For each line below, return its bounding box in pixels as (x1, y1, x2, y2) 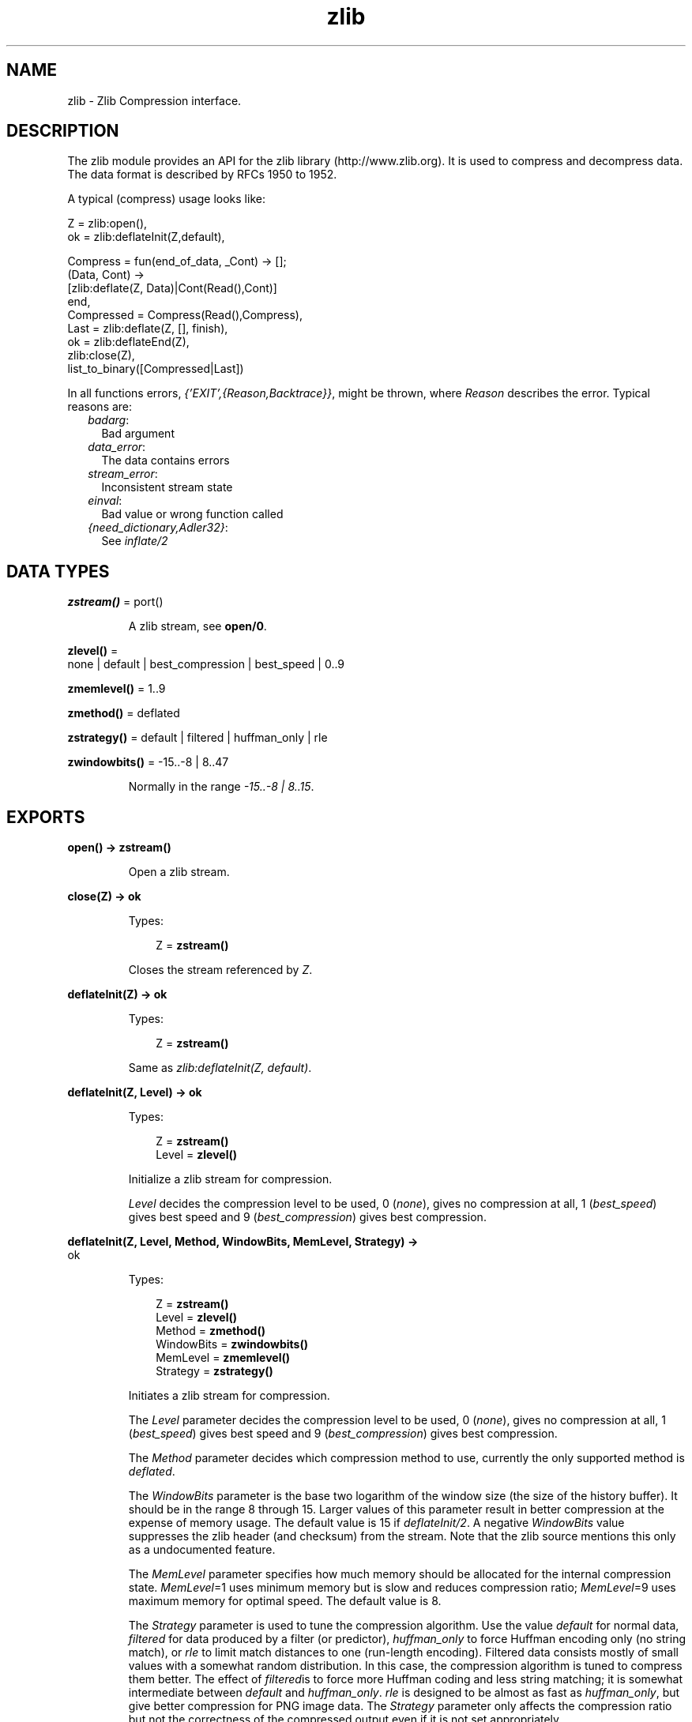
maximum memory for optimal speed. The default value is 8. (128, 1594, 442, 1608)
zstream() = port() (67, 595, 164, 609)
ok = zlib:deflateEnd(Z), (67, 335, 190, 349)
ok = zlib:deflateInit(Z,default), (67, 230, 225, 244)
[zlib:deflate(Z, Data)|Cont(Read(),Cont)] (67, 281, 277, 295)
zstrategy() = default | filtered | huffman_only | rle (67, 731, 328, 745)
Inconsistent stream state (101, 480, 233, 494)
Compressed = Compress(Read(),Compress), (67, 308, 303, 322)
